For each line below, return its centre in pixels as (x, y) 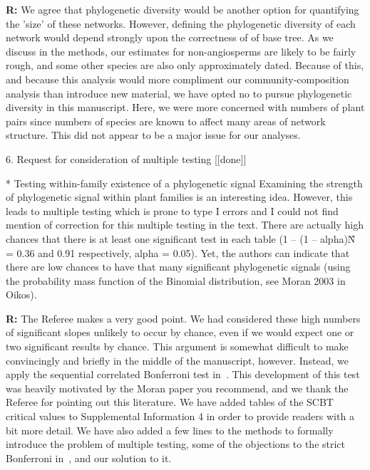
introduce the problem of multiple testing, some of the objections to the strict (176, 444)
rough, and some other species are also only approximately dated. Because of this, (185, 65)
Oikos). (21, 294)
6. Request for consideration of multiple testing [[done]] (126, 158)
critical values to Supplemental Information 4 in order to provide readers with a (180, 416)
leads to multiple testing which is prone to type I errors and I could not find (172, 210)
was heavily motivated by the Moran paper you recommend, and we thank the (177, 388)
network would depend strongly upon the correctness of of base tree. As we (170, 37)
